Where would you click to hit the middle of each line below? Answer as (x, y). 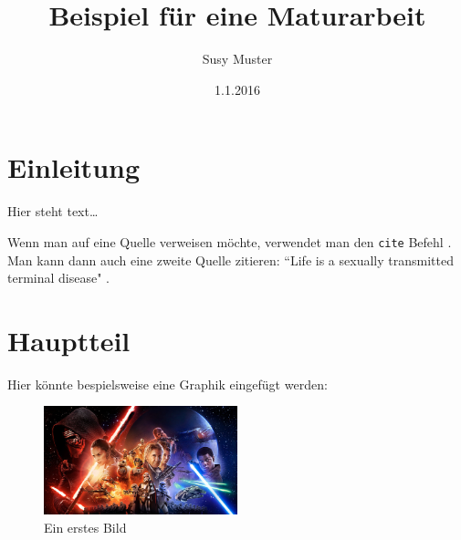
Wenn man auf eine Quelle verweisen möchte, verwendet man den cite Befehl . (230, 241)
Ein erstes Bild (85, 528)
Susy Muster (237, 59)
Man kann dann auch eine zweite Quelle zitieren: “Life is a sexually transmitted (230, 260)
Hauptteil (69, 340)
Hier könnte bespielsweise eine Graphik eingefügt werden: (168, 384)
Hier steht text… (53, 211)
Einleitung (74, 167)
